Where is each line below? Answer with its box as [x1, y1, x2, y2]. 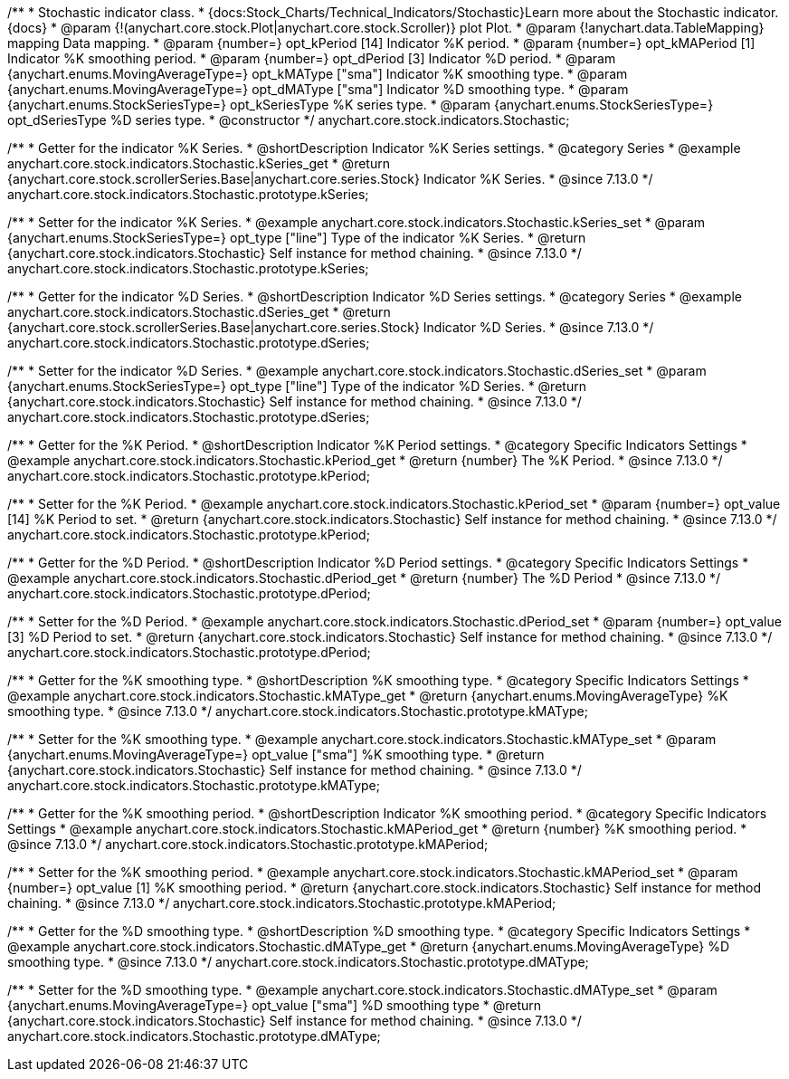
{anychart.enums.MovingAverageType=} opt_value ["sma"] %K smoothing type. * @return [7, 747, 545, 762]
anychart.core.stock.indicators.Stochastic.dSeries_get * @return [7, 304, 391, 320]
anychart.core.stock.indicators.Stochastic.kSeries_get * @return [7, 156, 390, 171]
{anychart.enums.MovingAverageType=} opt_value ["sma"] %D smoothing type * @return [7, 998, 542, 1013]
